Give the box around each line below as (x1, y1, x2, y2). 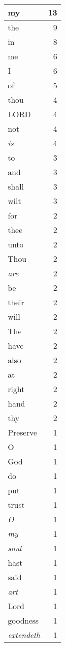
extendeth (8, 629, 40, 641)
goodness (8, 615, 39, 626)
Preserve (8, 427, 37, 438)
